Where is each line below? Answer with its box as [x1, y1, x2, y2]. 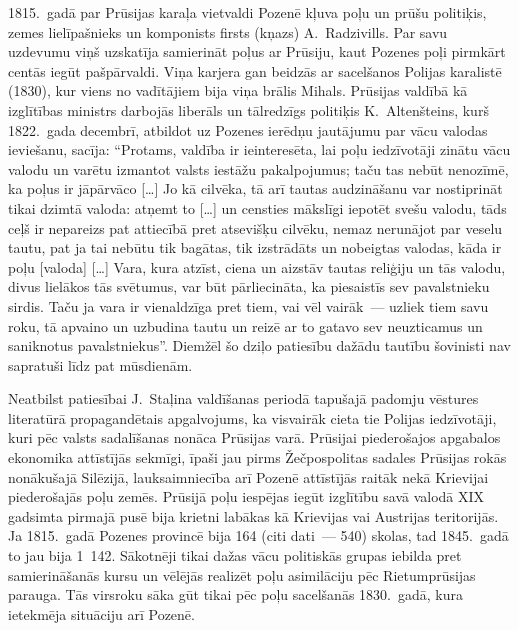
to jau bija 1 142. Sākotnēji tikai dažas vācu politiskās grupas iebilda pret [8, 545, 462, 566]
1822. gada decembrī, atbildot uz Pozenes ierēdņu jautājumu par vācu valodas [8, 119, 488, 140]
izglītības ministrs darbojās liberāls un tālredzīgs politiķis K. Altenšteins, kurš [8, 99, 489, 120]
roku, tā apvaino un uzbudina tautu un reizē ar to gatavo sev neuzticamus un [8, 315, 483, 336]
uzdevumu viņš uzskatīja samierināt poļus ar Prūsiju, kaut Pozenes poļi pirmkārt [8, 41, 506, 62]
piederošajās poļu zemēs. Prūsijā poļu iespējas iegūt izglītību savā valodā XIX [8, 486, 485, 507]
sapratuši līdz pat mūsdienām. [8, 354, 193, 375]
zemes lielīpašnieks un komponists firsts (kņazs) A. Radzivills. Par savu [8, 21, 448, 42]
